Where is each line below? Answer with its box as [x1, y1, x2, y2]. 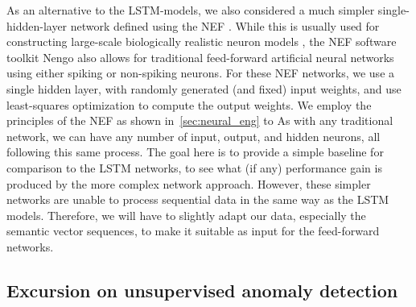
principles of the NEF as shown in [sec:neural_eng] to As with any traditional [6, 112, 393, 129]
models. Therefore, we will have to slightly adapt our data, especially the [6, 206, 366, 223]
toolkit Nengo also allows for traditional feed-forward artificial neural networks [6, 48, 394, 65]
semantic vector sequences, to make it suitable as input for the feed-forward [6, 222, 380, 239]
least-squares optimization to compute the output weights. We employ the [6, 96, 372, 113]
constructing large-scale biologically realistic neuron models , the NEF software [6, 33, 397, 50]
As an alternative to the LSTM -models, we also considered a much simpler [6, 2, 375, 18]
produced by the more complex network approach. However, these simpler [6, 175, 371, 192]
